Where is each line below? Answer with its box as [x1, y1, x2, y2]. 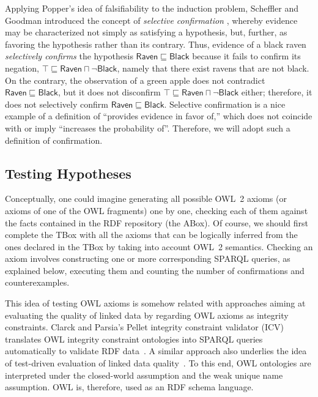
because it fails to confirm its [192, 50, 301, 62]
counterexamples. [5, 276, 70, 289]
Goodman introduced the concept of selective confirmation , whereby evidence [5, 13, 298, 26]
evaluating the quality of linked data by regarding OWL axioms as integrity [5, 308, 289, 321]
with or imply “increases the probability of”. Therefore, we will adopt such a [5, 121, 290, 134]
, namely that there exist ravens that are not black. [117, 61, 309, 74]
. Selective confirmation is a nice [164, 97, 286, 110]
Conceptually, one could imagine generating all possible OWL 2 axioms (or [5, 192, 287, 205]
